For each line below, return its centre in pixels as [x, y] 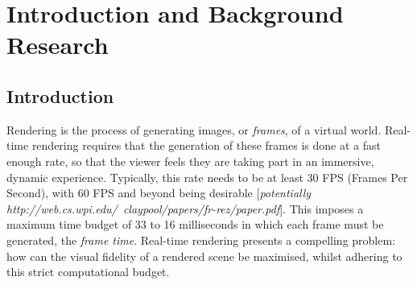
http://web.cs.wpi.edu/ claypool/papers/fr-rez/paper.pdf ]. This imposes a [185, 208]
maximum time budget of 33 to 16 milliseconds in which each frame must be [195, 224]
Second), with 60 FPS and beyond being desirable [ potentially [159, 193]
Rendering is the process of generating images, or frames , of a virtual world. [194, 129]
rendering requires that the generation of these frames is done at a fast [206, 145]
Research [58, 45]
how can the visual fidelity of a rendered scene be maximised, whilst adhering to [204, 256]
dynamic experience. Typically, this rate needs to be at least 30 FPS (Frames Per [207, 177]
